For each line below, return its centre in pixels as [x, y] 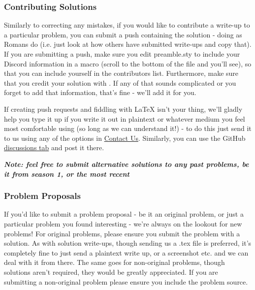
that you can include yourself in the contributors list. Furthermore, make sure [121, 73]
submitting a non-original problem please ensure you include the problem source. [126, 281]
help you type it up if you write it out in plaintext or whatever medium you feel [125, 118]
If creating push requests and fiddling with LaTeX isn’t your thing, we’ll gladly [123, 109]
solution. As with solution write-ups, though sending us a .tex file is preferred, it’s [128, 243]
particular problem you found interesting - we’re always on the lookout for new [123, 223]
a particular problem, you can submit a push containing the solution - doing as [123, 34]
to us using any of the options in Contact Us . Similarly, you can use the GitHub [125, 138]
